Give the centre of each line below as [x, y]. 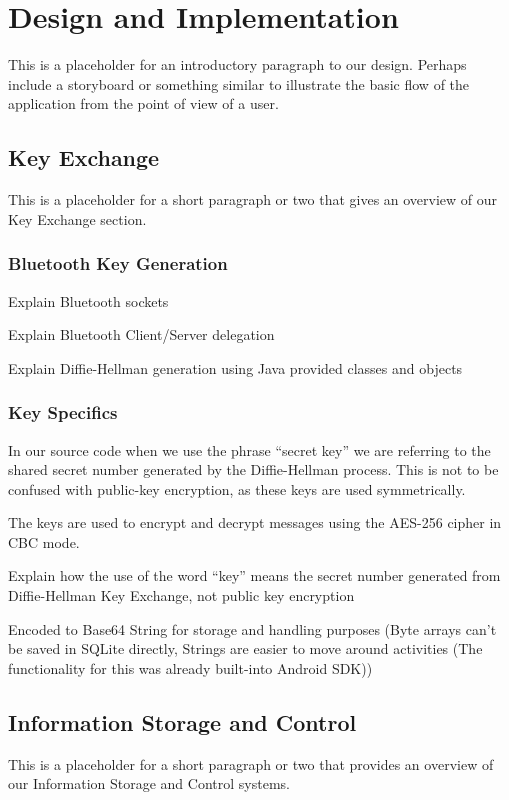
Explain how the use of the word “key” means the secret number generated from [254, 575]
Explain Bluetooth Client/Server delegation [141, 334]
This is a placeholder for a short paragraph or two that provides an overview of [251, 763]
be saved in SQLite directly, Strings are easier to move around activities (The [245, 648]
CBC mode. [44, 541]
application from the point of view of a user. [143, 103]
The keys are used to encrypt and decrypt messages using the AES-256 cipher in [255, 522]
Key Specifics [63, 412]
